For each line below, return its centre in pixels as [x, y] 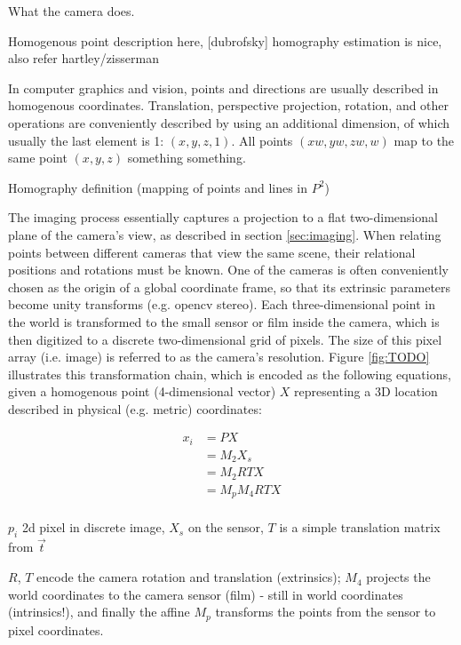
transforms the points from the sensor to [326, 612]
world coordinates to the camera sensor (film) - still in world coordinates [206, 594]
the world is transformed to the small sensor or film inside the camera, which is [224, 321]
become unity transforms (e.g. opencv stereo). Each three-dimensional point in [222, 304]
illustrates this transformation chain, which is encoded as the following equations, [230, 374]
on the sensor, [226, 527]
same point [38, 158]
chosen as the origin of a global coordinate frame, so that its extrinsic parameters [230, 287]
